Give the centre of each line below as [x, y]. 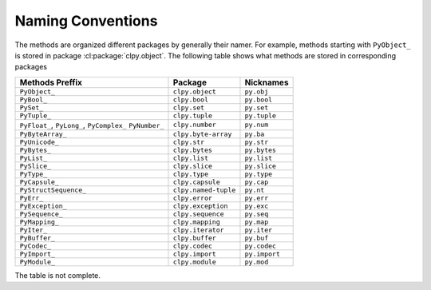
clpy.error [193, 198]
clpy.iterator [198, 230]
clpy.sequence [198, 214]
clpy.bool [191, 99]
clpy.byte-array [202, 134]
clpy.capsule [196, 182]
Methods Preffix [51, 82]
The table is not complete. [58, 275]
